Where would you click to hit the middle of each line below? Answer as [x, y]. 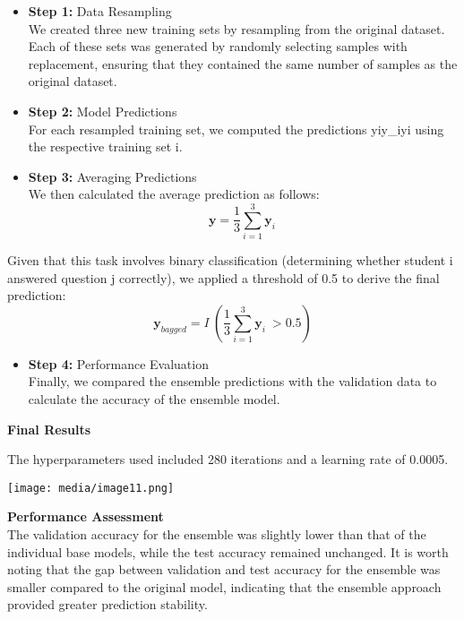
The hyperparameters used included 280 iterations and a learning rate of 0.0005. [228, 459]
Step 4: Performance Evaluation [118, 363]
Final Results [49, 429]
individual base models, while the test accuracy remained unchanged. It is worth [228, 551]
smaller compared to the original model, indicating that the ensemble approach [224, 586]
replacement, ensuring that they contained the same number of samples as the [243, 63]
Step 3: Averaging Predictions [112, 176]
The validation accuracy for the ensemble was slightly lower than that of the [217, 534]
